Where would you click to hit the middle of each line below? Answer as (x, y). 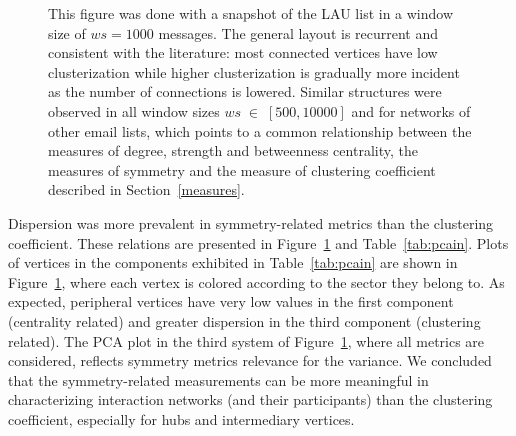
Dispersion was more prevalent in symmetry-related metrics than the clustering (251, 222)
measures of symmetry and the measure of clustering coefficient (242, 169)
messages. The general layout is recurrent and (298, 32)
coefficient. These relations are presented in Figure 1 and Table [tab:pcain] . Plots (258, 242)
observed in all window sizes (134, 110)
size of (67, 32)
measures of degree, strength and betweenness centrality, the (233, 150)
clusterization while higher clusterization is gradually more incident (254, 71)
